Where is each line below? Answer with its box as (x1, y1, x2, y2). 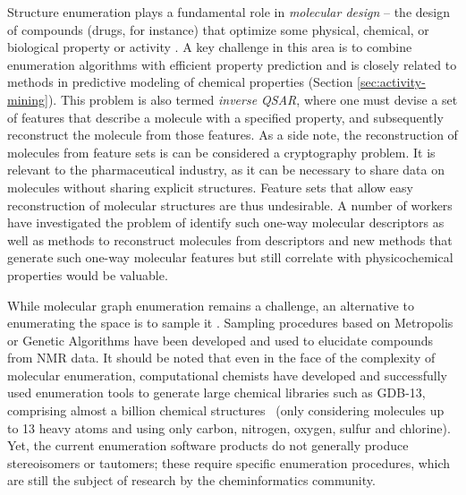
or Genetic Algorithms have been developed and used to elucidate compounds (7, 330, 434, 349)
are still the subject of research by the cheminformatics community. (7, 471, 376, 490)
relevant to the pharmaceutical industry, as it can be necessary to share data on (7, 160, 445, 179)
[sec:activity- (357, 73, 426, 91)
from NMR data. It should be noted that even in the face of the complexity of (7, 348, 436, 367)
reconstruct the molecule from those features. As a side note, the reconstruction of (7, 125, 458, 144)
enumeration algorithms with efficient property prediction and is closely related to (7, 55, 457, 73)
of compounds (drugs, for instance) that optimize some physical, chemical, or (7, 20, 429, 38)
